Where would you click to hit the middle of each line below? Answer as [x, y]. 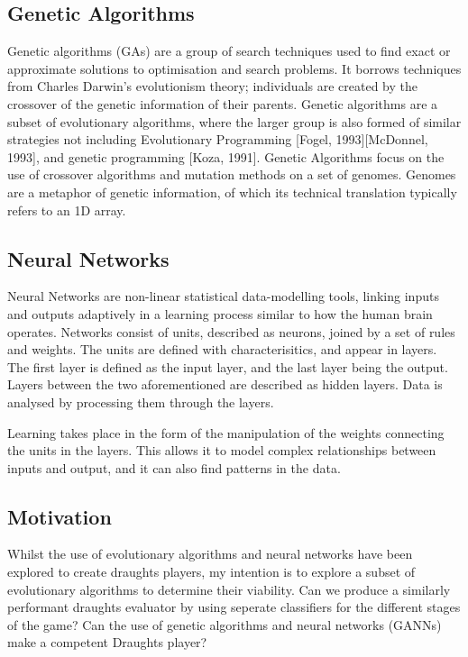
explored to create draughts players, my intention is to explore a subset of [211, 572]
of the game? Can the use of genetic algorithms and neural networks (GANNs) [225, 624]
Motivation [60, 516]
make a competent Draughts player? [107, 642]
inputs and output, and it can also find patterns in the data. [174, 467]
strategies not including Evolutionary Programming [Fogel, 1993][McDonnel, [218, 139]
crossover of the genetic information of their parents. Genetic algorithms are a [223, 103]
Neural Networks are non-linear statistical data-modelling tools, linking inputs [223, 296]
